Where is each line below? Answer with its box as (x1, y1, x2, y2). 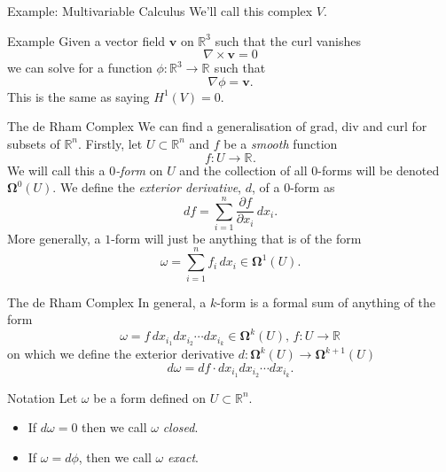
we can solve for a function (7, 58, 153, 77)
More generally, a (7, 228, 101, 247)
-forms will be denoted (317, 160, 440, 179)
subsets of (7, 134, 60, 152)
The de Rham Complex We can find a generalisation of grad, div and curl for (7, 117, 427, 135)
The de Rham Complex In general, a (7, 292, 207, 311)
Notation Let (7, 388, 78, 406)
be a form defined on (93, 388, 207, 406)
